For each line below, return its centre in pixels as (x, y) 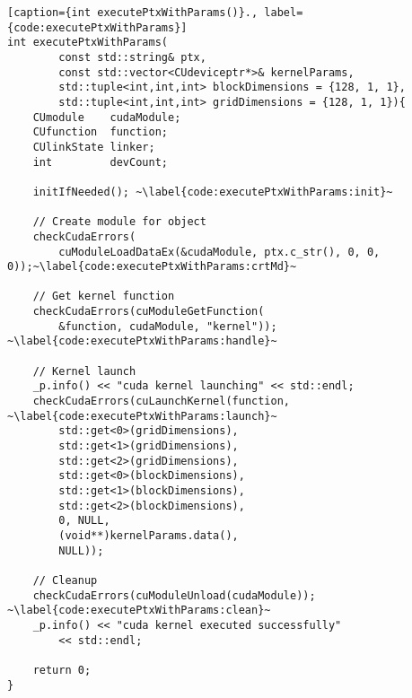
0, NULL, (84, 521)
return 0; (62, 670)
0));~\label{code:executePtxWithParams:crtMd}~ (152, 267)
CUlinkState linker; (94, 147)
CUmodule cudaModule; (107, 117)
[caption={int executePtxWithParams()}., (133, 13)
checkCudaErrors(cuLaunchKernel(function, (161, 401)
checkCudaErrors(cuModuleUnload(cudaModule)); (174, 595)
